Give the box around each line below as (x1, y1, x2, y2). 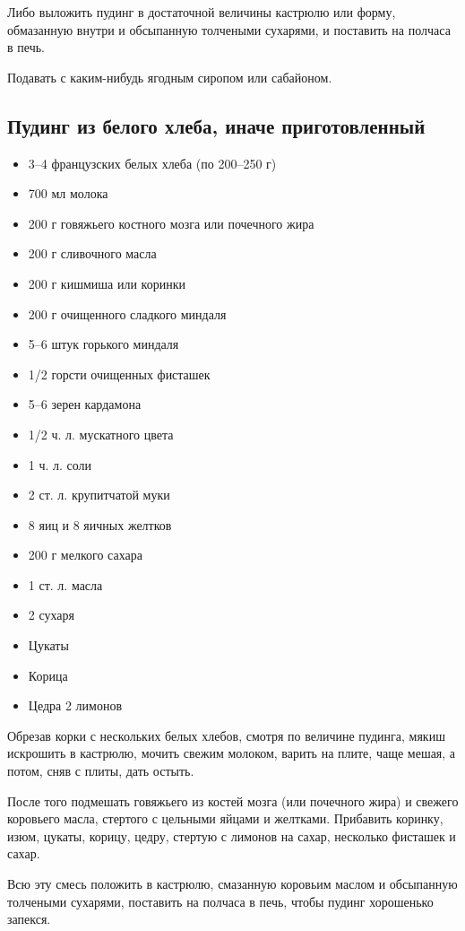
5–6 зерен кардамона (28, 395, 142, 413)
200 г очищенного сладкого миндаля (28, 304, 227, 323)
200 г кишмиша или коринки (28, 274, 185, 292)
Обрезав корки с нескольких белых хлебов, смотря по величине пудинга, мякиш (7, 726, 445, 744)
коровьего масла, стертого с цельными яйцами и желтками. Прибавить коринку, (7, 809, 443, 828)
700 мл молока (28, 184, 108, 203)
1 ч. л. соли (28, 455, 92, 474)
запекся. (7, 909, 51, 928)
